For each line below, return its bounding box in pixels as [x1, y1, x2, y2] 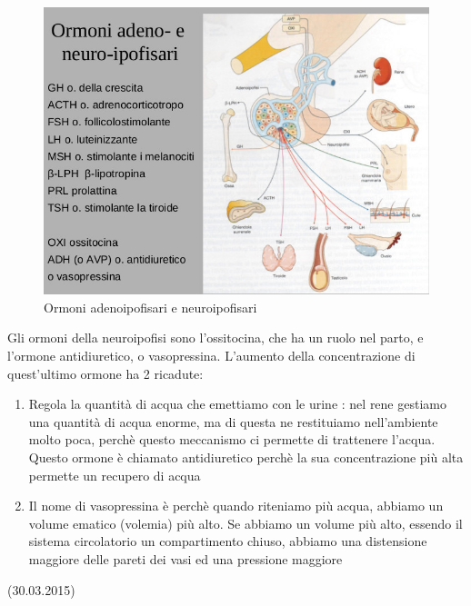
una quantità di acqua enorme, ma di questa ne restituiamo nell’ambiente [28, 412, 438, 431]
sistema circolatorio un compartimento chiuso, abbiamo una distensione [28, 531, 427, 551]
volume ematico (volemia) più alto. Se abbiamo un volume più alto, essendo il [28, 513, 463, 532]
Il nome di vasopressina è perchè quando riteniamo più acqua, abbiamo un [28, 496, 444, 515]
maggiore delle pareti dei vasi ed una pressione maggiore [28, 549, 343, 568]
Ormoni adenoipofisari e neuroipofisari [44, 297, 257, 316]
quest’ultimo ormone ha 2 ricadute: [7, 363, 204, 382]
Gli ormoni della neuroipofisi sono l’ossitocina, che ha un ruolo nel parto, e [7, 328, 424, 347]
